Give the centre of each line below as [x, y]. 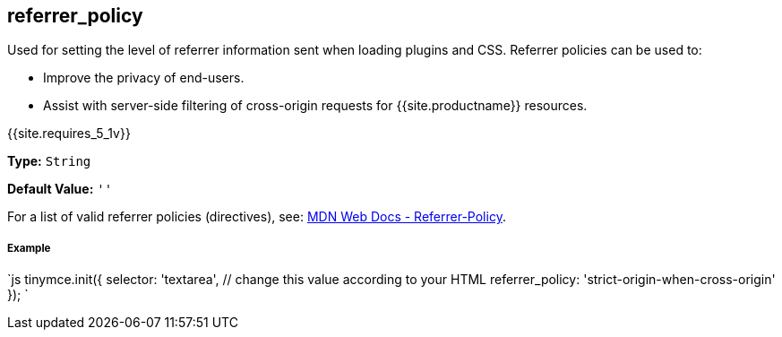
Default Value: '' [60, 189]
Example [29, 248]
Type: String [49, 161]
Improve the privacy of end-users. [144, 78]
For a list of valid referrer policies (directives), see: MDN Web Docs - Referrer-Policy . [257, 217]
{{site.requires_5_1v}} [69, 134]
